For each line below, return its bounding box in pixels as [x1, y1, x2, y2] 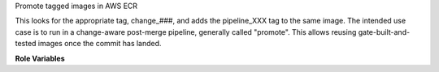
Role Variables [15, 53, 65, 63]
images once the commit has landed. [37, 39, 162, 49]
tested [15, 39, 37, 49]
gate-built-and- [358, 27, 411, 36]
